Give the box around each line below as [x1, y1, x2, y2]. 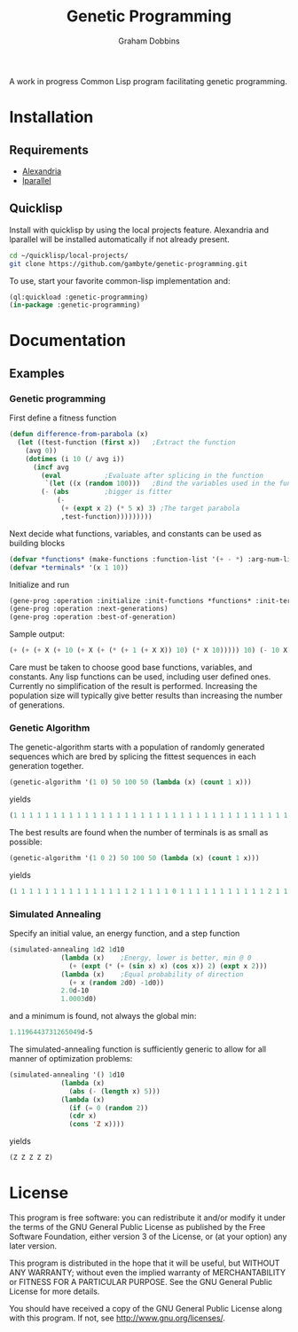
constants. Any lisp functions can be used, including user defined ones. [9, 671, 271, 682]
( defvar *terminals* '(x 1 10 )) [9, 563, 129, 572]
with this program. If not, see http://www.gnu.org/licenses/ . [9, 1312, 226, 1323]
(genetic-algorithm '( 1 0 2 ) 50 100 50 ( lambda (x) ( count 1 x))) [9, 854, 260, 863]
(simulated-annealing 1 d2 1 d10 [9, 945, 125, 954]
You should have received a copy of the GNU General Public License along [9, 1304, 282, 1314]
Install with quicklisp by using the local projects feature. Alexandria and [9, 224, 269, 235]
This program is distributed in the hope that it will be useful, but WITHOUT [9, 1258, 280, 1269]
